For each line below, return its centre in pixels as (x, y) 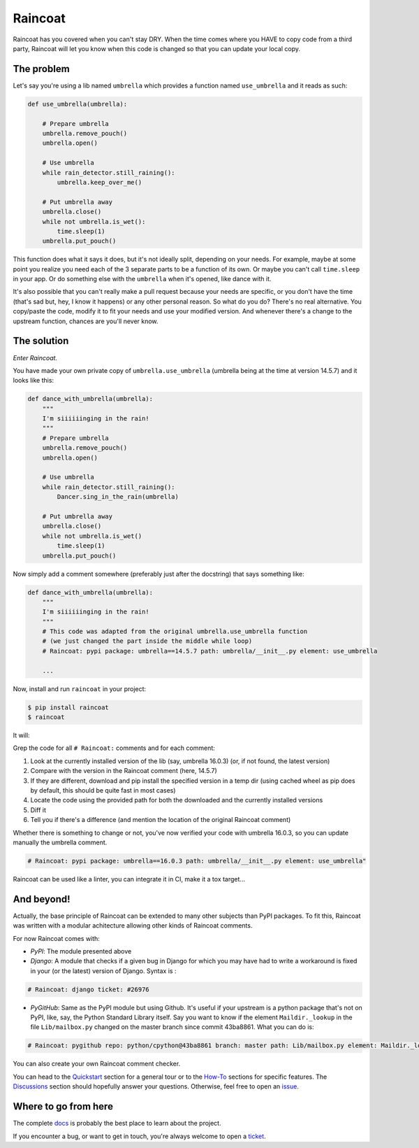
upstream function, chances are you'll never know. (86, 321)
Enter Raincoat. (35, 357)
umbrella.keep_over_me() (100, 182)
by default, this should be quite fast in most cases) (103, 790)
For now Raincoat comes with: (57, 938)
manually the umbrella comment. (60, 842)
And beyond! (42, 899)
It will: (22, 735)
